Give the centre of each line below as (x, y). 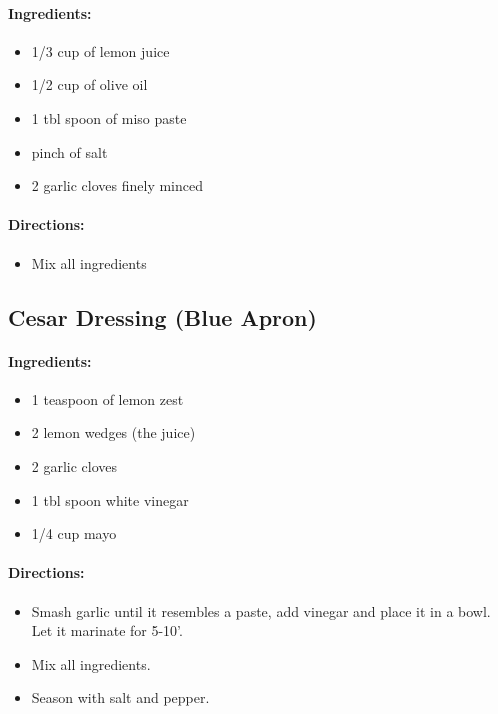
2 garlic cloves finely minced (117, 185)
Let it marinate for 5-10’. (107, 630)
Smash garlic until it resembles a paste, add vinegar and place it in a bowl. (261, 610)
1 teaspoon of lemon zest (107, 398)
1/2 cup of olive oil (89, 84)
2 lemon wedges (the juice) (113, 432)
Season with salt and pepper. (120, 697)
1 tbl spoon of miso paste (109, 117)
